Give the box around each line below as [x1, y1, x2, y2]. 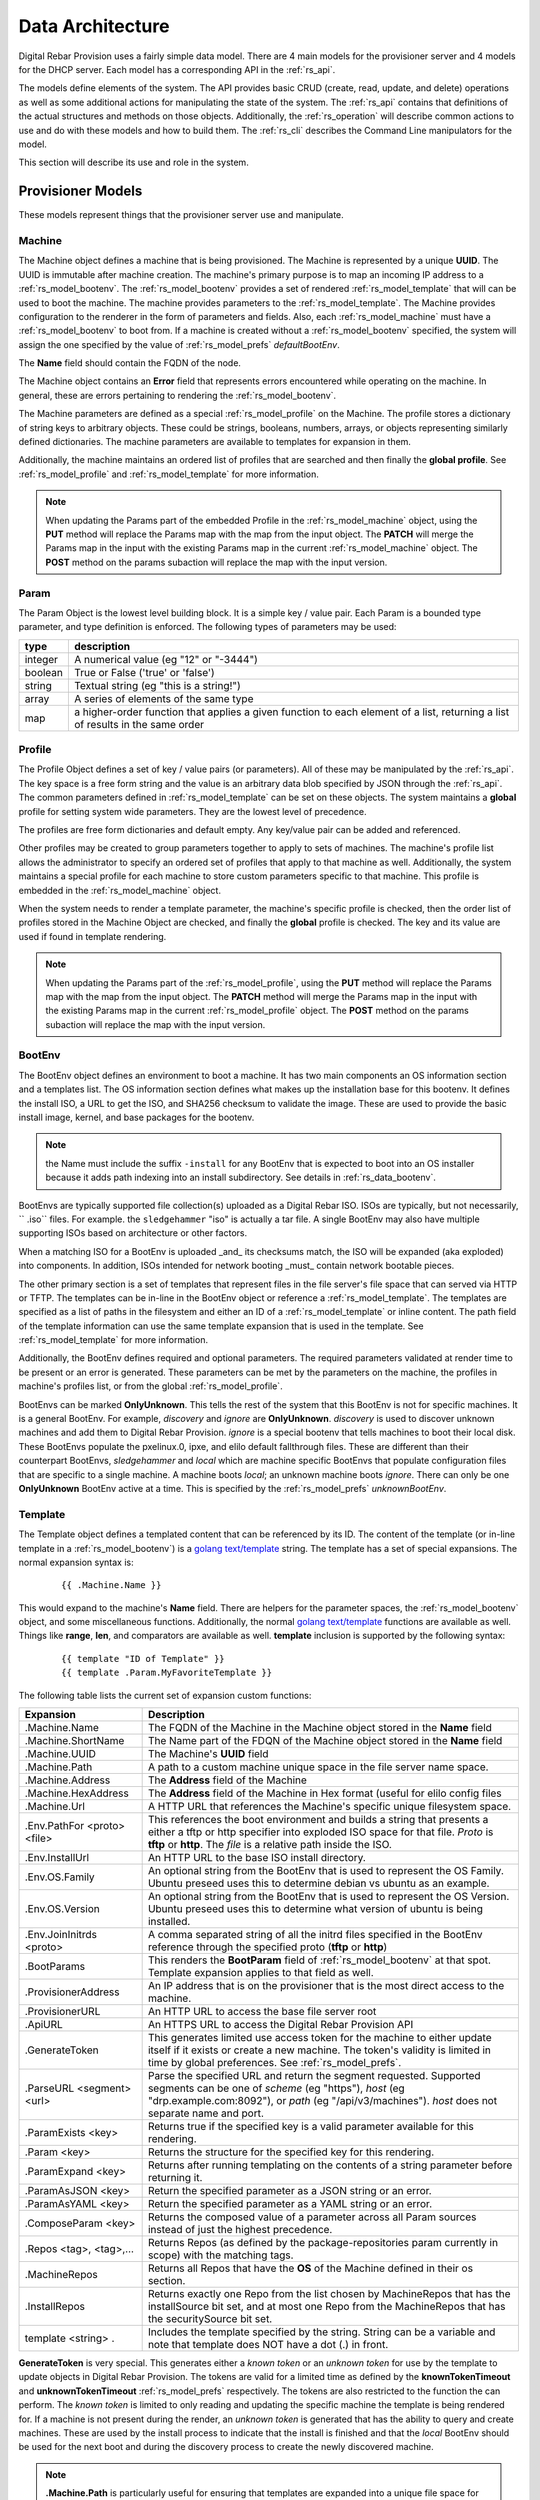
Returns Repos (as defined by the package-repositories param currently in [147, 2236, 499, 2250]
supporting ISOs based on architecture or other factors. [18, 1227, 248, 1239]
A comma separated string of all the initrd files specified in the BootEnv [147, 1928, 483, 1942]
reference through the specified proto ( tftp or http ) [147, 1940, 388, 1954]
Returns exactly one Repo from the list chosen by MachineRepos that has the [147, 2287, 511, 2301]
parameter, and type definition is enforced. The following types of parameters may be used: [18, 621, 397, 633]
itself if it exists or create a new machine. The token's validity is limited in [147, 2043, 492, 2057]
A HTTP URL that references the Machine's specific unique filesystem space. [147, 1800, 512, 1814]
